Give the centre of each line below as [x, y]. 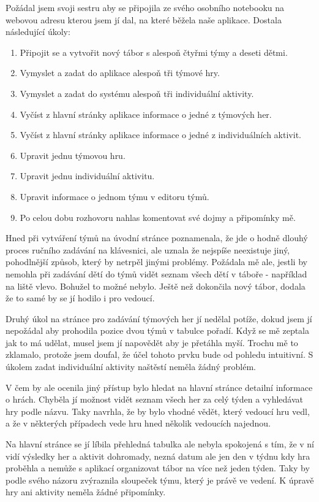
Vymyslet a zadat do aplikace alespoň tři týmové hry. [120, 73]
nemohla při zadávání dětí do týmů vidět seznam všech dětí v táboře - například [156, 273]
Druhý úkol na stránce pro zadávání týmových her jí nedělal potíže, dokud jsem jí [159, 318]
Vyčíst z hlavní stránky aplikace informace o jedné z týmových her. [146, 114]
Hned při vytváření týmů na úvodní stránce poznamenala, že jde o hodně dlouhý [157, 238]
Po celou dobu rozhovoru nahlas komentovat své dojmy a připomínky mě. [158, 217]
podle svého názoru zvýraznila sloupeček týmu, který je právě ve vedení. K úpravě [160, 480]
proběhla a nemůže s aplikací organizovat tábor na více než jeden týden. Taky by [158, 468]
